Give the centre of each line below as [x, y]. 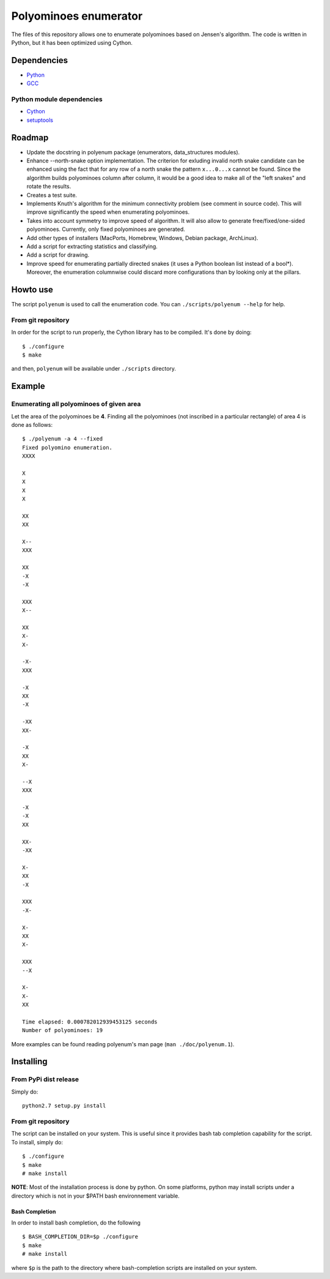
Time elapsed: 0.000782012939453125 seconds [90, 1022]
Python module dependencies [57, 99]
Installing [30, 1062]
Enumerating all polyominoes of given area [76, 404]
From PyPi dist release [45, 1079]
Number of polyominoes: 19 [63, 1030]
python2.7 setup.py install [64, 1106]
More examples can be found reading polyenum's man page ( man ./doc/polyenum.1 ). [123, 1044]
